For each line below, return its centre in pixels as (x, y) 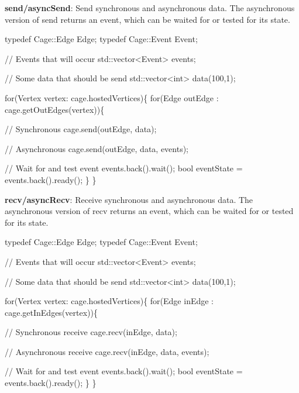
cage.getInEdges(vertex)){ (51, 312)
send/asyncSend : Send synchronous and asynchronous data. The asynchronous (150, 8)
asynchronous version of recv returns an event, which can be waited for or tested (149, 211)
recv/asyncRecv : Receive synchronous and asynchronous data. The (129, 199)
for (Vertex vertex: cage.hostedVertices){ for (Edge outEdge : (112, 97)
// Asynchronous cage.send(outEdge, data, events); (97, 148)
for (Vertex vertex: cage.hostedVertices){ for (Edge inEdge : (109, 301)
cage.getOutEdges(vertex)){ (55, 109)
